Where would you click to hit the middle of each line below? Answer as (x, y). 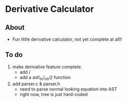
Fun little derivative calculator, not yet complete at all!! (67, 39)
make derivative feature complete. (47, 67)
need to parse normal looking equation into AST (68, 89)
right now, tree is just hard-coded (54, 94)
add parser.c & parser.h (36, 84)
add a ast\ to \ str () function (45, 78)
